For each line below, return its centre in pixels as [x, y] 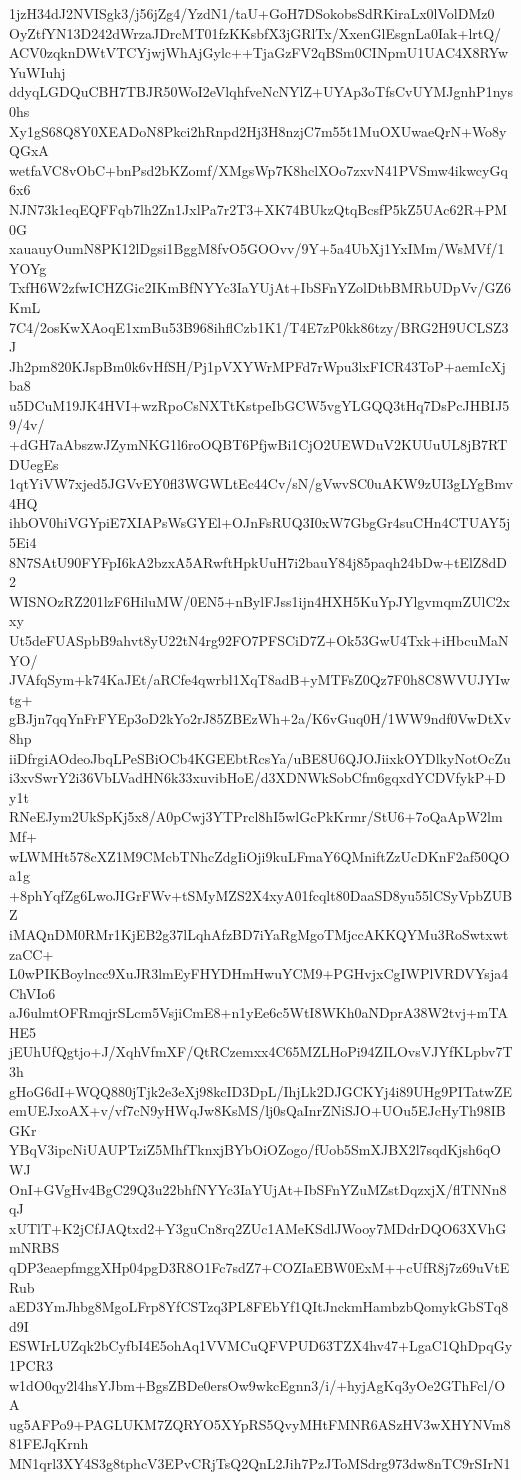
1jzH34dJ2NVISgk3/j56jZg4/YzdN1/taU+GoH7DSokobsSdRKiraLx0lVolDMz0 [252, 13]
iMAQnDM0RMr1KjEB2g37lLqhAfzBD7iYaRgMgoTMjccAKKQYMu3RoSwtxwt [259, 933]
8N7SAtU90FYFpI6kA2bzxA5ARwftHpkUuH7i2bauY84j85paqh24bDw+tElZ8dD [258, 561]
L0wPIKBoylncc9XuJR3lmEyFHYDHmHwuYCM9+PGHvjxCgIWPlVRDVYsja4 [259, 973]
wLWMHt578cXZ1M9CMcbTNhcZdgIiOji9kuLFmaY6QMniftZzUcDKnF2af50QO [259, 855]
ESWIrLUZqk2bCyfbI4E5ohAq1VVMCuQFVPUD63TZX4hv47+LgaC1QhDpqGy [261, 1345]
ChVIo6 [32, 992]
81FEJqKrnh [49, 1443]
